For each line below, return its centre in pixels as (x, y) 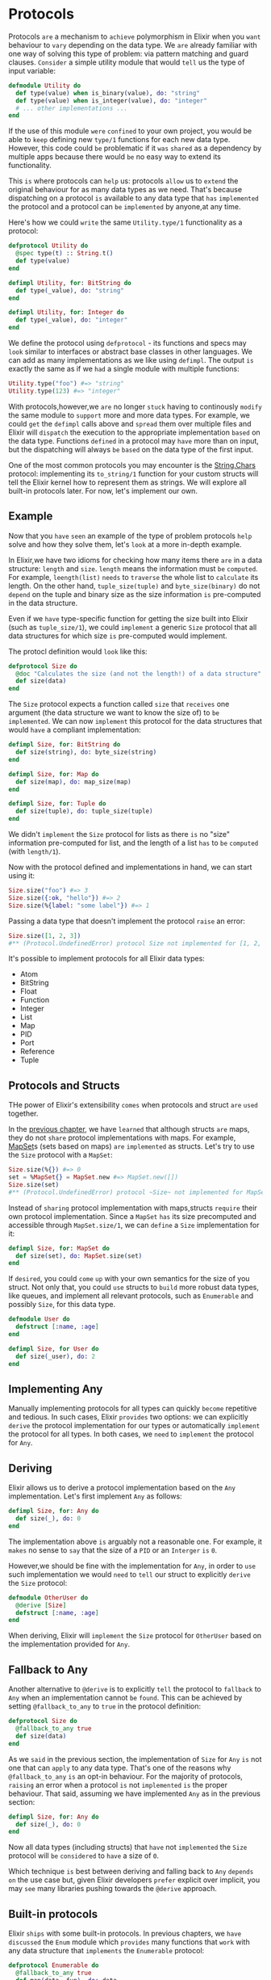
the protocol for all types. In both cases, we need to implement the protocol (131, 1434)
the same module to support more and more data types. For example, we (129, 415)
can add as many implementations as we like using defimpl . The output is (131, 360)
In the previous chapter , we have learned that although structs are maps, (129, 1129)
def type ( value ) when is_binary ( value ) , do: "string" (108, 93)
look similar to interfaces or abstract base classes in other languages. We (130, 351)
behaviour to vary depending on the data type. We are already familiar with (133, 44)
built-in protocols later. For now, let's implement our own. (103, 490)
